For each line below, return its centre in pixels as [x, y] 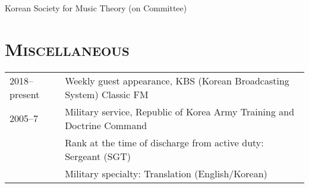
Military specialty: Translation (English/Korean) [166, 173]
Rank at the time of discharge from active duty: [164, 142]
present [25, 94]
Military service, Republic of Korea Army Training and [180, 111]
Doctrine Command [106, 125]
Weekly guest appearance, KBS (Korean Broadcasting [177, 80]
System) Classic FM [107, 94]
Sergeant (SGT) [98, 156]
